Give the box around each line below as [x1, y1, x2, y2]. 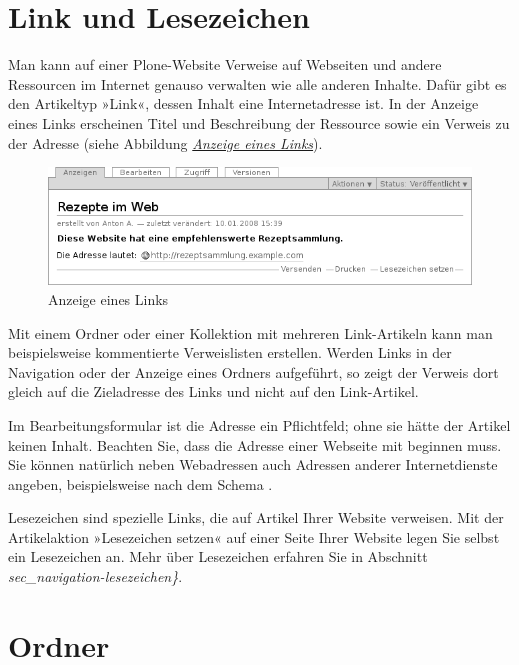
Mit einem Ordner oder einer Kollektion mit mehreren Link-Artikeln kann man [8, 322, 493, 343]
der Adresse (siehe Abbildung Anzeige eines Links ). [8, 132, 323, 153]
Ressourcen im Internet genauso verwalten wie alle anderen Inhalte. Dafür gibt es [8, 73, 507, 94]
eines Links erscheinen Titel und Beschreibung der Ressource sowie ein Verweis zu [8, 112, 510, 133]
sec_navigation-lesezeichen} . [8, 566, 183, 587]
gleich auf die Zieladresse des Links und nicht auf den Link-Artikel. [8, 381, 419, 402]
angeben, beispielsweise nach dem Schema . [8, 473, 273, 494]
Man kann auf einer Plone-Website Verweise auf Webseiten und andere [8, 54, 442, 75]
